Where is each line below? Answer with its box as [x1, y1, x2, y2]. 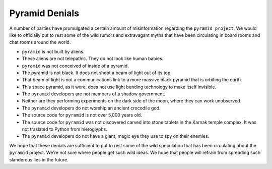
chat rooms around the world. [9, 39, 71, 45]
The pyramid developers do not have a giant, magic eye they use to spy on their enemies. [22, 133, 210, 139]
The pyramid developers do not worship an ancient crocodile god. [22, 105, 161, 111]
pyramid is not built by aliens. [22, 48, 85, 54]
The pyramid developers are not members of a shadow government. [22, 91, 166, 97]
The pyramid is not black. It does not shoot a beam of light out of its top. [22, 70, 172, 76]
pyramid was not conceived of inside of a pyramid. [22, 63, 129, 69]
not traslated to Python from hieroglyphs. [22, 126, 108, 132]
